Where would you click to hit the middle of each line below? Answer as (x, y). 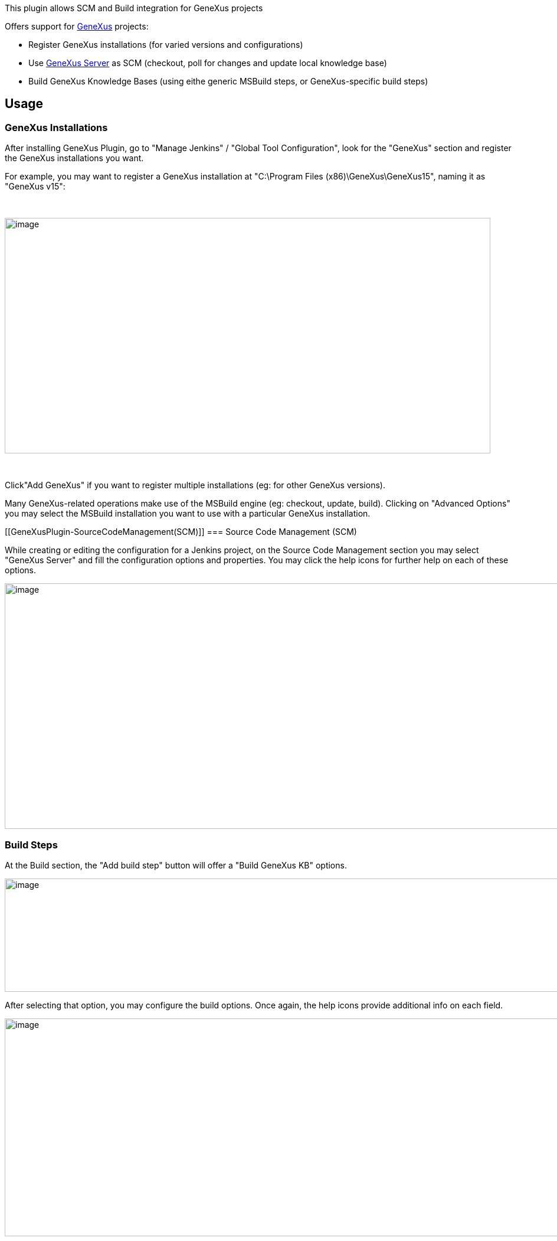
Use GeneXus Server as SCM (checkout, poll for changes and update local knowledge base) (208, 63)
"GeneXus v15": (35, 187)
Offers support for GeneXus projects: (77, 26)
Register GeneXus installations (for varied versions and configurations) (166, 45)
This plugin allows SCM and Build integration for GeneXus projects (134, 8)
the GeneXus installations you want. (74, 158)
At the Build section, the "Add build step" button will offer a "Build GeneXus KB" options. (176, 865)
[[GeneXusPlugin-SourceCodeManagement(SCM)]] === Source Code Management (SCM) (181, 532)
